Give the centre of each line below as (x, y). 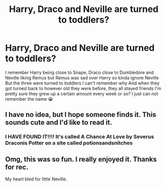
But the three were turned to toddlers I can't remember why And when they (82, 83)
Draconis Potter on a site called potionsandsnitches (69, 143)
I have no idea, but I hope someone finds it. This (81, 115)
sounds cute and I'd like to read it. (59, 123)
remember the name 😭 (29, 99)
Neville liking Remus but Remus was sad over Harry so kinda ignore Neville (82, 77)
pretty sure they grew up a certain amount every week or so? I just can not (82, 93)
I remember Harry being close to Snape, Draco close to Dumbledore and (80, 72)
